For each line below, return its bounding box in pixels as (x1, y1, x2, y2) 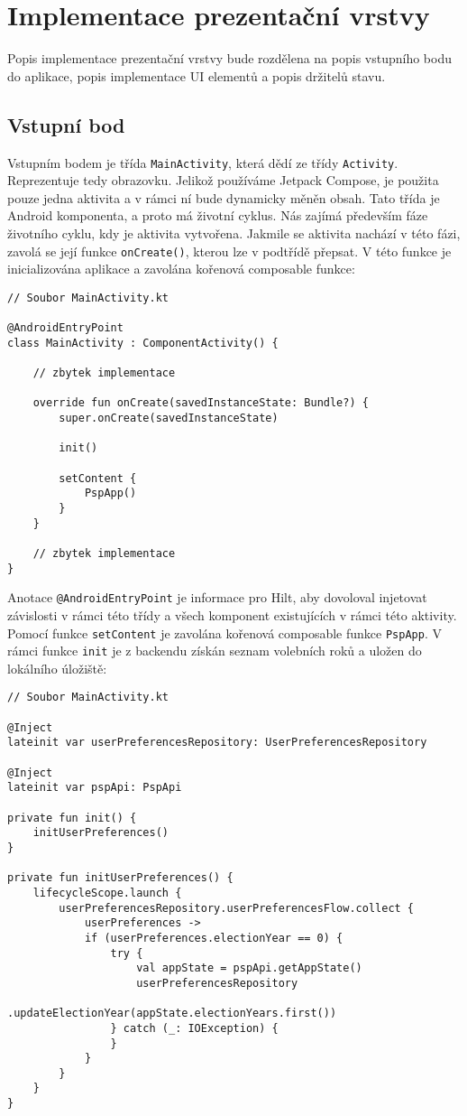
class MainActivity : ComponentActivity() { (7, 336, 279, 349)
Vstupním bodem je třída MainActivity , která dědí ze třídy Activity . (7, 153, 398, 172)
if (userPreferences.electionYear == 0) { (84, 931, 343, 944)
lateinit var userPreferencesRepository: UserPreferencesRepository (7, 736, 427, 749)
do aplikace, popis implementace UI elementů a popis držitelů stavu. (7, 66, 386, 85)
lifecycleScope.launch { (32, 886, 182, 899)
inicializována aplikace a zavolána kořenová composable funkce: (7, 259, 355, 278)
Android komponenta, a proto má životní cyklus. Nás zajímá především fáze (7, 206, 428, 225)
